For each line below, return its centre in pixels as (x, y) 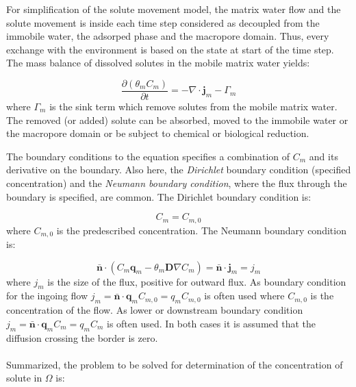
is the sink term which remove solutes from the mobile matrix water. (193, 107)
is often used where (244, 296)
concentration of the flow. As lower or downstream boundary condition (155, 310)
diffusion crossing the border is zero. (82, 337)
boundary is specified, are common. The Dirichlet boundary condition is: (159, 196)
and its (323, 156)
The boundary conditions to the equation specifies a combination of (148, 156)
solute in (24, 378)
